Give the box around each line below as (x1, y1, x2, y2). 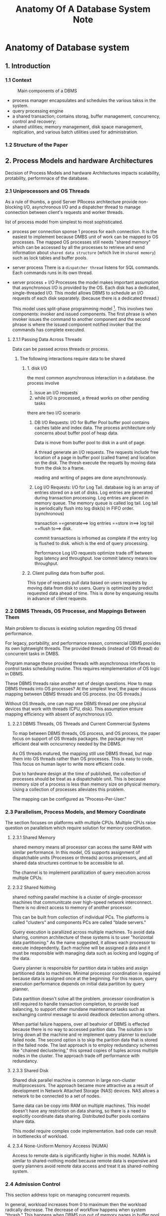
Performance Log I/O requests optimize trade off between (34, 549, 153, 556)
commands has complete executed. (12, 326, 85, 333)
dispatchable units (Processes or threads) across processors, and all (12, 854, 152, 861)
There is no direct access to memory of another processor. (12, 905, 132, 911)
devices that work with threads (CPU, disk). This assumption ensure (5, 706, 143, 712)
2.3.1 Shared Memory (12, 835, 56, 841)
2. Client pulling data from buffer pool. (27, 570, 105, 576)
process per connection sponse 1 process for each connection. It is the (12, 228, 157, 234)
